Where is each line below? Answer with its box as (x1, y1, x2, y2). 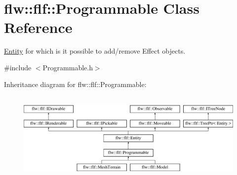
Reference (4, 17, 73, 37)
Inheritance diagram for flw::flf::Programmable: (4, 79, 147, 89)
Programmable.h (42, 62, 93, 72)
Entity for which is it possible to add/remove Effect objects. (4, 46, 186, 56)
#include (4, 62, 32, 72)
